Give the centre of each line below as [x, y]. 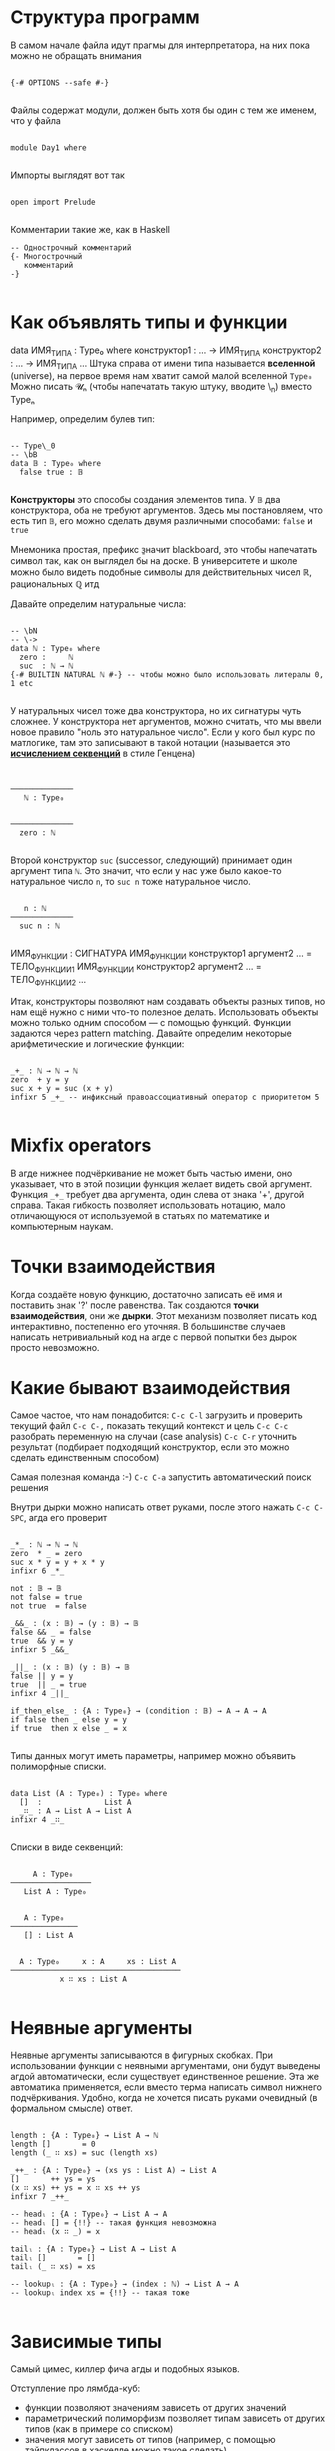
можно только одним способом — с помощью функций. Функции [151, 1022]
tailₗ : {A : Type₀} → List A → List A [93, 2249]
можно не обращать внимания [76, 55]
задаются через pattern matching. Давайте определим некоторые [151, 1033]
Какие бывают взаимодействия [150, 1387]
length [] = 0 [53, 2144]
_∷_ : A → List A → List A [75, 1811]
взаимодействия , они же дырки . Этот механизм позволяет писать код [163, 1315]
